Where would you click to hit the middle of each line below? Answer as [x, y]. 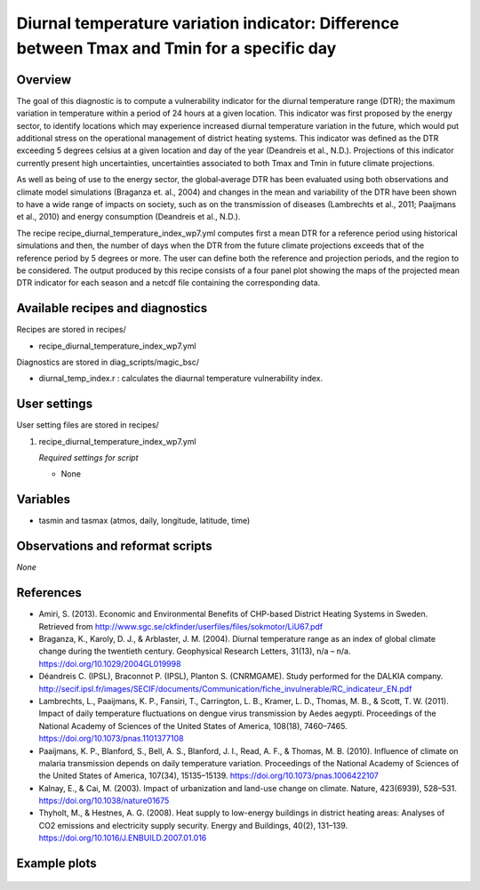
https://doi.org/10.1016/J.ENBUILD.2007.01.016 [123, 838]
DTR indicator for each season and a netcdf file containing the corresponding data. [168, 283]
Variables [44, 499]
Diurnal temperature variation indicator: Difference [208, 23]
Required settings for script [88, 458]
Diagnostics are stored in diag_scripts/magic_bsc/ [108, 362]
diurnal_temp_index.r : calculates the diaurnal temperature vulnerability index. [181, 379]
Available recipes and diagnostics [112, 308]
